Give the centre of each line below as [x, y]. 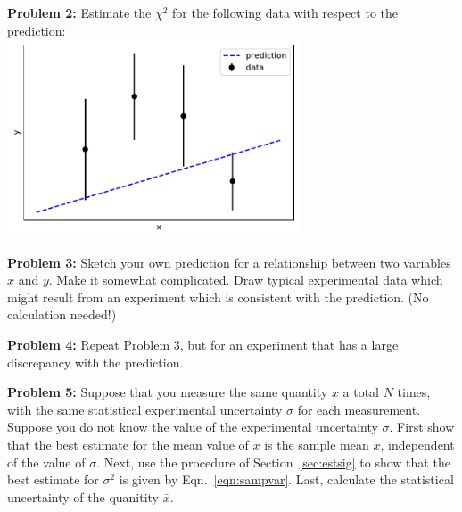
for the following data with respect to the [285, 12]
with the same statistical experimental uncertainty [145, 409]
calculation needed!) [62, 314]
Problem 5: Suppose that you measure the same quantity [168, 392]
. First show [422, 427]
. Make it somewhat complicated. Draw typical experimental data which [246, 280]
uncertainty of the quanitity [83, 496]
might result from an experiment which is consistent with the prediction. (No [218, 297]
